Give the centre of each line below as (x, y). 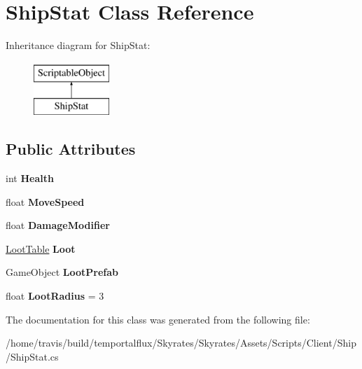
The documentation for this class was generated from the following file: (158, 319)
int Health (30, 178)
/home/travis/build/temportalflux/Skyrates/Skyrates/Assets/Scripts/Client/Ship (181, 343)
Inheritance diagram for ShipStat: (78, 45)
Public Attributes (71, 149)
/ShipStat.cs (32, 356)
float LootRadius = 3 (55, 296)
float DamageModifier (58, 225)
